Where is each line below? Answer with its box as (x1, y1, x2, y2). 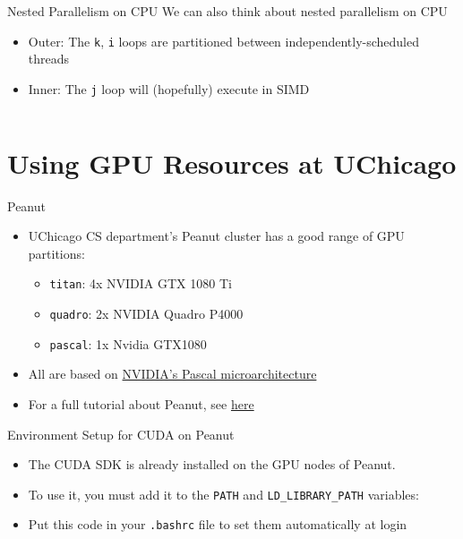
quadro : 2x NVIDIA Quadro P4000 (49, 304, 244, 323)
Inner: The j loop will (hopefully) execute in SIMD (28, 79, 310, 98)
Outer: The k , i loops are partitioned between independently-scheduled (28, 31, 420, 50)
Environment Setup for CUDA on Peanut (7, 424, 235, 443)
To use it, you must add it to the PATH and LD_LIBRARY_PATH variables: (28, 484, 419, 503)
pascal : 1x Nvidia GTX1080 (49, 334, 207, 353)
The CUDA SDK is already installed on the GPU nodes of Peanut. (28, 455, 396, 474)
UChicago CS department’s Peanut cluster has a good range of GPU (28, 227, 405, 245)
